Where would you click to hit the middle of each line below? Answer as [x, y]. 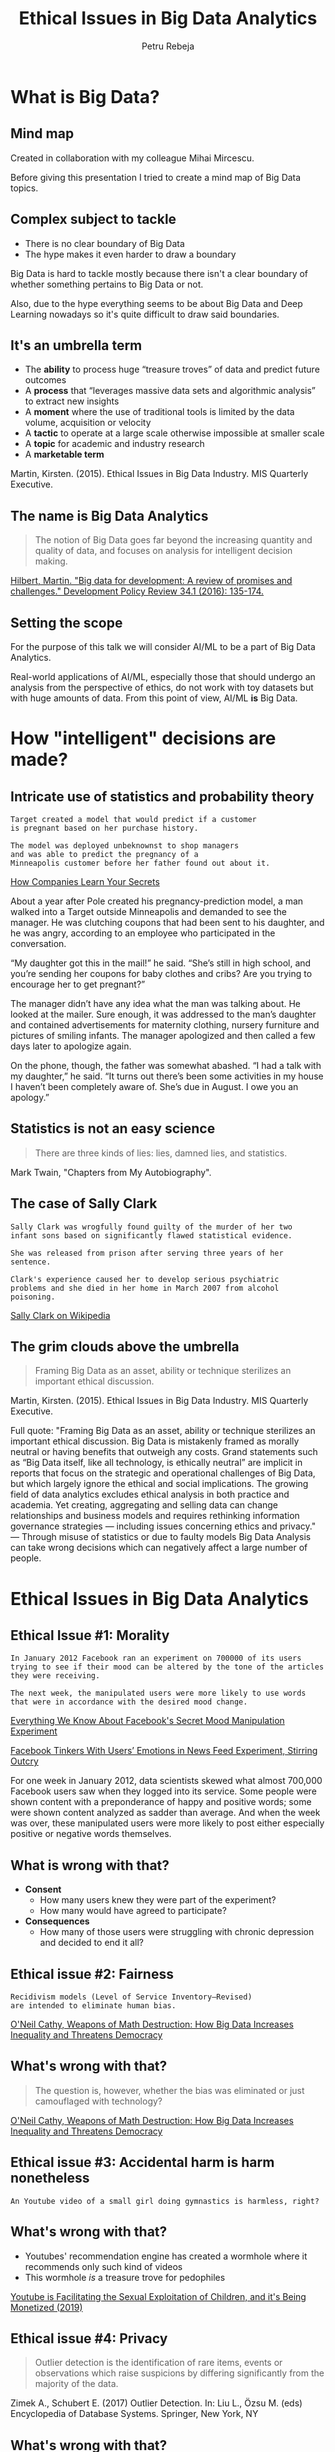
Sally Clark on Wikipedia [60, 1315]
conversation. [38, 943]
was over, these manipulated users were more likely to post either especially [167, 1823]
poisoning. [33, 1297]
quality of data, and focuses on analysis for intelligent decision [163, 551]
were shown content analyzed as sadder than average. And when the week [165, 1813]
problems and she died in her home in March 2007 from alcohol [145, 1288]
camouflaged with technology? [98, 2101]
